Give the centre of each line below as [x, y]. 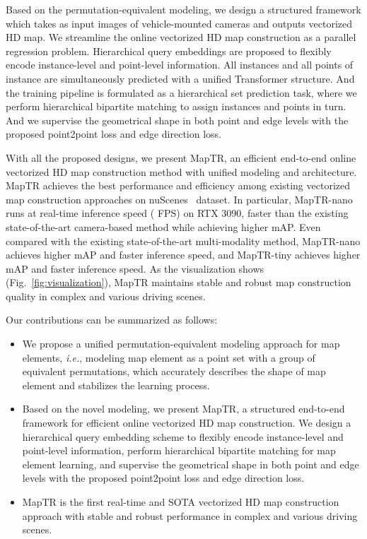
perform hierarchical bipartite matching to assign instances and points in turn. [176, 106]
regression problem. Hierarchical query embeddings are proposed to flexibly [169, 51]
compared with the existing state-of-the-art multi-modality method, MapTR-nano [183, 241]
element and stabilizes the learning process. [116, 385]
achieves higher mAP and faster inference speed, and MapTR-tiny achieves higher [183, 255]
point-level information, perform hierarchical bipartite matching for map [179, 450]
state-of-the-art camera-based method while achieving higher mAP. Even [163, 226]
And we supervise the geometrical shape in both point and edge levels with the [177, 120]
